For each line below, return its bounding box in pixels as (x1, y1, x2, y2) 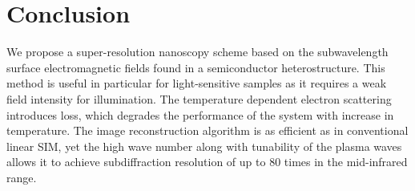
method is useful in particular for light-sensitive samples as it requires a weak (6, 75, 387, 91)
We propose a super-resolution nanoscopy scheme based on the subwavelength (6, 43, 389, 60)
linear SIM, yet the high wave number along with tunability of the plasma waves (6, 137, 402, 154)
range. (6, 169, 37, 185)
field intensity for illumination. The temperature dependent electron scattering (6, 90, 392, 107)
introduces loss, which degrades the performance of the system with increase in (6, 106, 394, 123)
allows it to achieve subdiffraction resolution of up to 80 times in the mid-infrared (6, 153, 408, 170)
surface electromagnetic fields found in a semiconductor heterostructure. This (6, 59, 385, 75)
